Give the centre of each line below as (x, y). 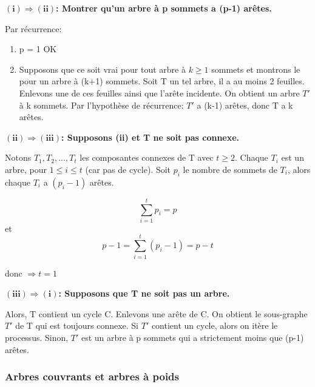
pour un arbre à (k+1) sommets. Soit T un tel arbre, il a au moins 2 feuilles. (162, 81)
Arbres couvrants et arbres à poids (92, 376)
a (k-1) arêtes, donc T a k (245, 105)
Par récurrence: (33, 28)
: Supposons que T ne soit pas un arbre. (144, 293)
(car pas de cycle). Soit (128, 169)
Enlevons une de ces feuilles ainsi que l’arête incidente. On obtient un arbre (159, 93)
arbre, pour (26, 169)
